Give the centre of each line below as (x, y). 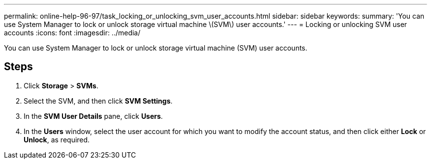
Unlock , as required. (57, 139)
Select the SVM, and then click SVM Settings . (98, 101)
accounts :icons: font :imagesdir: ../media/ (72, 33)
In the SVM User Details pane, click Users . (93, 116)
